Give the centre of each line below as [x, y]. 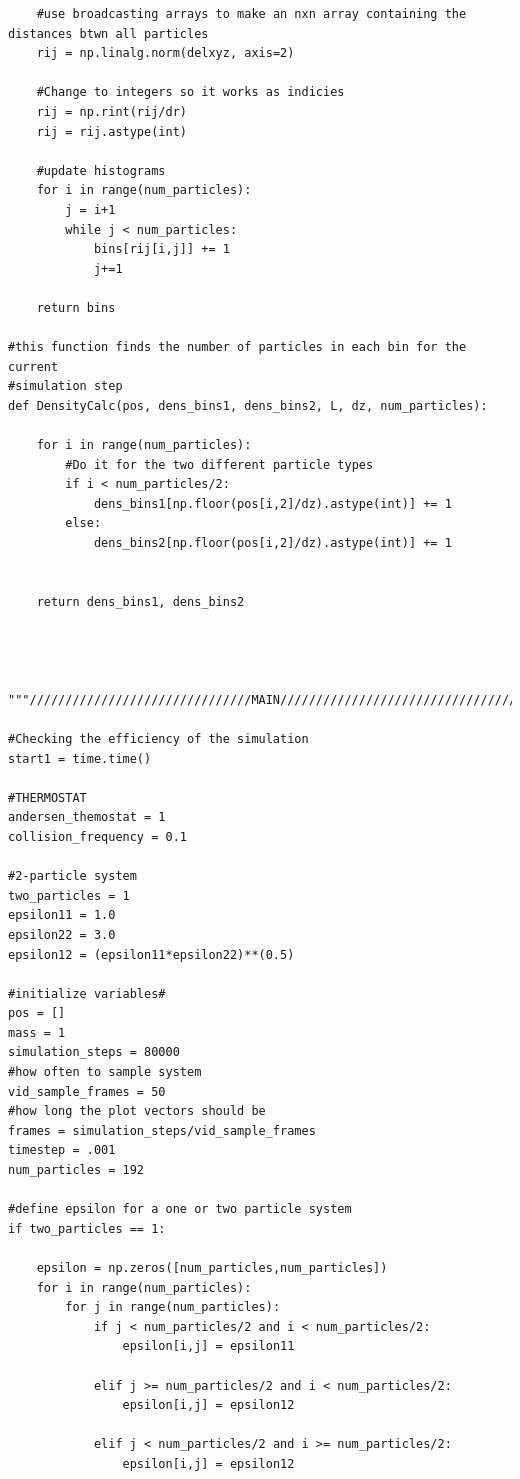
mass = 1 [37, 1032]
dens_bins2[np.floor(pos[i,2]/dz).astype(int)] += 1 [272, 543]
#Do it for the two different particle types [219, 464]
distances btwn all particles [108, 33]
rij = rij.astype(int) [111, 131]
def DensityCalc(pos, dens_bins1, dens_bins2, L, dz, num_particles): [248, 405]
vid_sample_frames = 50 [87, 1091]
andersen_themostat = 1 [87, 817]
